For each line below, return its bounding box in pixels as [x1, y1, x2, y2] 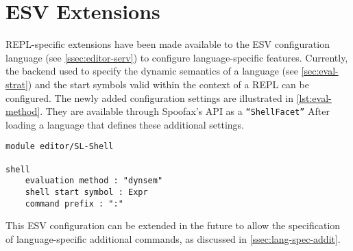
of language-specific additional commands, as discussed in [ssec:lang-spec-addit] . [5, 231, 341, 246]
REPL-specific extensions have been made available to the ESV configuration [5, 37, 330, 51]
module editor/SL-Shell [5, 142, 114, 152]
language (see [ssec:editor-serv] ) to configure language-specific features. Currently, [5, 50, 348, 64]
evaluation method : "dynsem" [25, 176, 163, 186]
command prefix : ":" [25, 198, 123, 209]
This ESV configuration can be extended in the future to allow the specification [5, 218, 341, 233]
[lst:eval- [296, 90, 332, 105]
